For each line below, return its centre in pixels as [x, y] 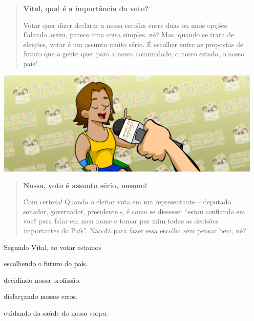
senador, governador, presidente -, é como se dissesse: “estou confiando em [134, 211]
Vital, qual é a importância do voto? [86, 8]
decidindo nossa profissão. [42, 280]
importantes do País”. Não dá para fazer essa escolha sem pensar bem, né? [135, 230]
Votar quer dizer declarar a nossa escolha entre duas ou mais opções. [126, 25]
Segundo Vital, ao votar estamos [53, 247]
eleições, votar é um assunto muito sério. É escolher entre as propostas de [133, 44]
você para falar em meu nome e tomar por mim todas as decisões [121, 221]
